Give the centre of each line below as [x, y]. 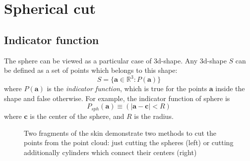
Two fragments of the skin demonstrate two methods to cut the [120, 133]
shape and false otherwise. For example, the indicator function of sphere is [117, 98]
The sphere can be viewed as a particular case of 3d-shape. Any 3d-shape [115, 60]
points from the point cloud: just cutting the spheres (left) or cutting [129, 142]
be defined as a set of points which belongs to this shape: [91, 70]
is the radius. [154, 116]
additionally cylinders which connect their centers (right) [110, 152]
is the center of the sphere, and [77, 116]
